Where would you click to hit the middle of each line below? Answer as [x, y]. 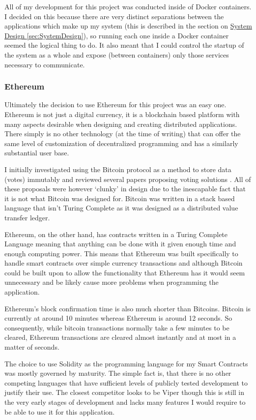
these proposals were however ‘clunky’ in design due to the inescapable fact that [125, 189]
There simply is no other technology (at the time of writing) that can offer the [123, 134]
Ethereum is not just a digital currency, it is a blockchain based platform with [122, 114]
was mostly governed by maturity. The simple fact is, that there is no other [118, 373]
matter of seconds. [32, 347]
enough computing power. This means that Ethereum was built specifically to [121, 253]
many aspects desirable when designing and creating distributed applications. [121, 124]
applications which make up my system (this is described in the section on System [128, 26]
